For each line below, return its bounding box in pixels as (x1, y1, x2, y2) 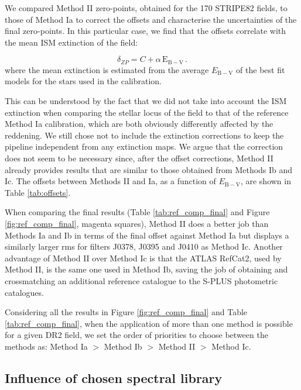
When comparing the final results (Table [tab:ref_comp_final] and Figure (5, 206, 270, 218)
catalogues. (5, 286, 44, 298)
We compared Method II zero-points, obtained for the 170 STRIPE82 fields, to (5, 2, 288, 13)
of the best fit (236, 63, 285, 75)
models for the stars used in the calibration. (5, 75, 162, 87)
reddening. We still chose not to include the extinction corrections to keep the (5, 129, 284, 141)
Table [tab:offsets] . (5, 186, 71, 198)
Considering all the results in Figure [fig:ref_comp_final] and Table (5, 306, 248, 318)
